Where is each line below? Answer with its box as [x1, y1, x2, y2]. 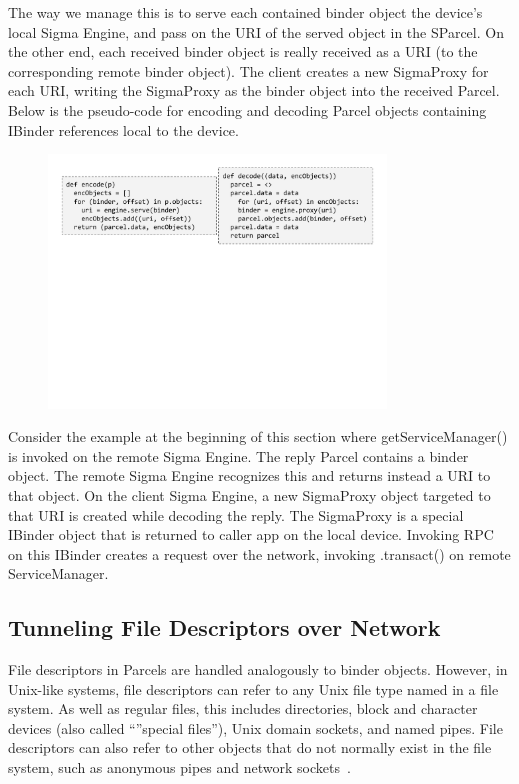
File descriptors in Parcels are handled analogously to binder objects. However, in [8, 659, 508, 680]
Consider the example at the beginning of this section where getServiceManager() [8, 426, 508, 447]
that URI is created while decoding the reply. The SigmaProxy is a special [8, 504, 464, 525]
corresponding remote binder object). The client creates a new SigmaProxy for [8, 60, 489, 81]
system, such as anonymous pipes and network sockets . [8, 757, 351, 778]
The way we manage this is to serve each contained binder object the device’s [8, 2, 483, 22]
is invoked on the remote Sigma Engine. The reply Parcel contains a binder [8, 445, 469, 466]
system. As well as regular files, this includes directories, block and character [8, 698, 478, 719]
